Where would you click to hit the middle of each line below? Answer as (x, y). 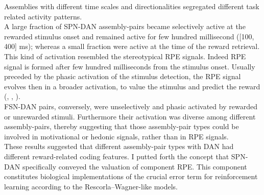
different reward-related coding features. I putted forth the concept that (117, 156)
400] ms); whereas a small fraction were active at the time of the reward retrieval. (132, 46)
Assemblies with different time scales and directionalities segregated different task (132, 6)
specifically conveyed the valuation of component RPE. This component (135, 166)
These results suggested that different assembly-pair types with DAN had (119, 146)
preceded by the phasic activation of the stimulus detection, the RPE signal (123, 76)
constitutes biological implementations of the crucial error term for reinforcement (131, 176)
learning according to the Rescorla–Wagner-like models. (91, 186)
